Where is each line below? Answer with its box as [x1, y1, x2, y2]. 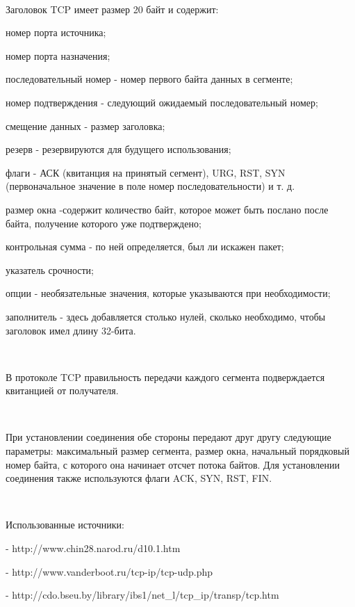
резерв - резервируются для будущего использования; [6, 142, 231, 156]
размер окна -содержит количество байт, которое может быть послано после [6, 202, 329, 216]
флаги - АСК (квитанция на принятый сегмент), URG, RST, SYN [6, 165, 286, 179]
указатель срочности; [6, 262, 94, 277]
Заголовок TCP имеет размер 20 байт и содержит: [6, 1, 219, 16]
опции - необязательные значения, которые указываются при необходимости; [6, 286, 331, 300]
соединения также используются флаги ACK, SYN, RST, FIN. [6, 471, 272, 485]
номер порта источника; [6, 25, 106, 40]
